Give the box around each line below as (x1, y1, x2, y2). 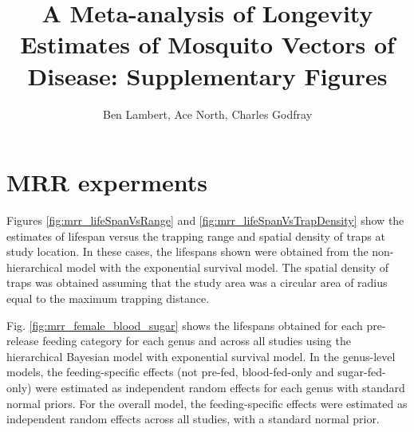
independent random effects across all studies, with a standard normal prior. (6, 410, 380, 427)
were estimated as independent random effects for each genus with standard (35, 379, 405, 395)
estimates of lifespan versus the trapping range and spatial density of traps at (6, 227, 385, 244)
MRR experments (6, 166, 208, 198)
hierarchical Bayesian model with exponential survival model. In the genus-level (6, 348, 396, 364)
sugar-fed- (337, 363, 386, 380)
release (6, 332, 39, 349)
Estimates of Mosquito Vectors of (20, 28, 395, 61)
